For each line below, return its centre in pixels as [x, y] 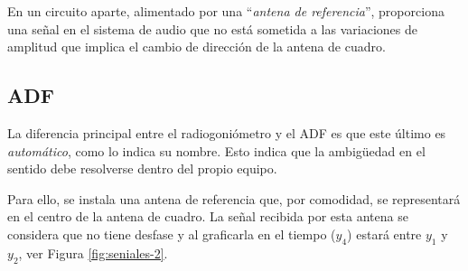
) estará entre [384, 234]
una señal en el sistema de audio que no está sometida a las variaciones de [212, 28]
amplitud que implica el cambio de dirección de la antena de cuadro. [197, 47]
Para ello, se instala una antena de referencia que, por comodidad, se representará [234, 198]
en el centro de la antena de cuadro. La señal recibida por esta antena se [208, 216]
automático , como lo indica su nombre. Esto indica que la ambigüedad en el [216, 150]
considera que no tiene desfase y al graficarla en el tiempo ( [172, 234]
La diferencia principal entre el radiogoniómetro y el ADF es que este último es [227, 132]
